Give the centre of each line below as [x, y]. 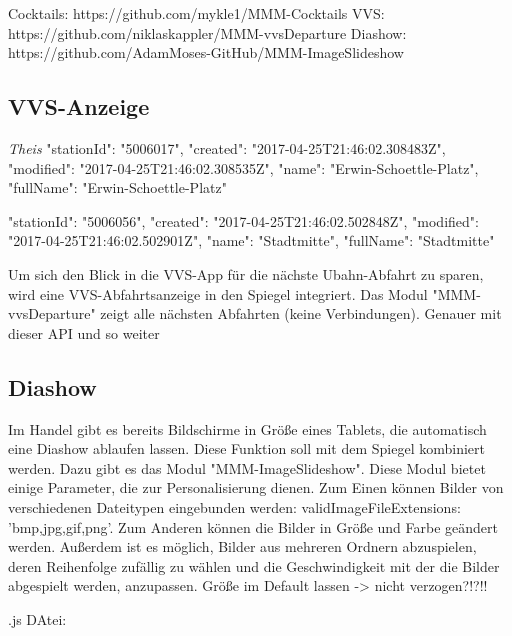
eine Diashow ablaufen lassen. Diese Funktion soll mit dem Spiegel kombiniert [247, 448]
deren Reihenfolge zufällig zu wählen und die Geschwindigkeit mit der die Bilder [254, 565]
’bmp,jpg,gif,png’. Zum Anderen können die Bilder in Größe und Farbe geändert [253, 526]
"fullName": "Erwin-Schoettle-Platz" [117, 187]
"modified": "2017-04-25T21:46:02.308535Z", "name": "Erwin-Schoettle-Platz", [243, 167]
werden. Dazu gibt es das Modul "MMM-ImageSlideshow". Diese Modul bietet [247, 467]
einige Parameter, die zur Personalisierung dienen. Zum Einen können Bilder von [256, 487]
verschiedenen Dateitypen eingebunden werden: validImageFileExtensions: [234, 506]
